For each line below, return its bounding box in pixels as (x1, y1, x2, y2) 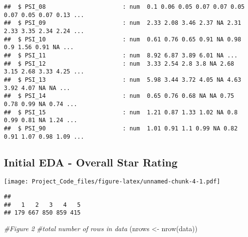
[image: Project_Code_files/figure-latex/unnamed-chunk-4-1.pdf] (4, 178, 220, 185)
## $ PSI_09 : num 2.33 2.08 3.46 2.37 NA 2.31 (4, 19, 241, 27)
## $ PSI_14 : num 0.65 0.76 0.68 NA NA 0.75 (4, 92, 234, 100)
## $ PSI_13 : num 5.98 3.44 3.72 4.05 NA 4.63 (4, 76, 241, 83)
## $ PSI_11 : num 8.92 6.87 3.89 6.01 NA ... (4, 52, 238, 59)
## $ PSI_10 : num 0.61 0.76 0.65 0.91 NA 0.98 (4, 36, 241, 43)
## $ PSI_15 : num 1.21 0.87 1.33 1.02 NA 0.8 (4, 109, 238, 116)
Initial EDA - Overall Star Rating (4, 154, 178, 169)
